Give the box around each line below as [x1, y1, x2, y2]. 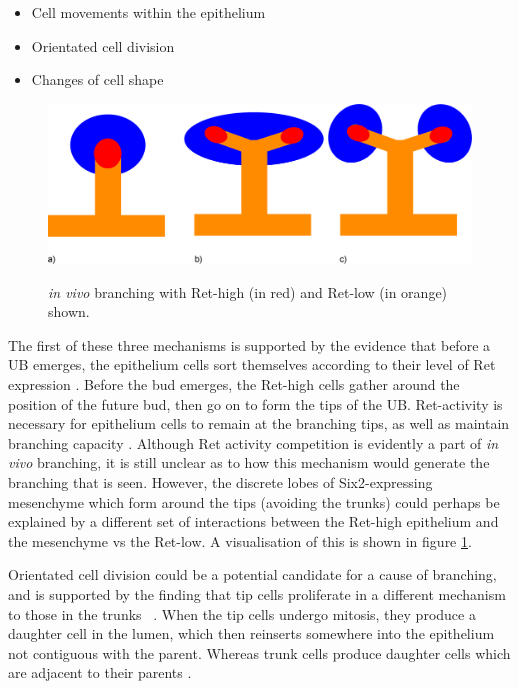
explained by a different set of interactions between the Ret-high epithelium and [8, 511, 499, 532]
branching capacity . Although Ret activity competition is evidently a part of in [8, 432, 499, 453]
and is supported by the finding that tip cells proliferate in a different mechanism [8, 583, 506, 604]
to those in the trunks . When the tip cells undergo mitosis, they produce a [8, 603, 476, 624]
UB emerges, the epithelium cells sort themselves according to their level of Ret [8, 354, 496, 375]
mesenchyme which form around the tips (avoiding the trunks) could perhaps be [8, 491, 500, 512]
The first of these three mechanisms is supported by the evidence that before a [8, 334, 491, 355]
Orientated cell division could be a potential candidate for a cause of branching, [8, 564, 497, 585]
